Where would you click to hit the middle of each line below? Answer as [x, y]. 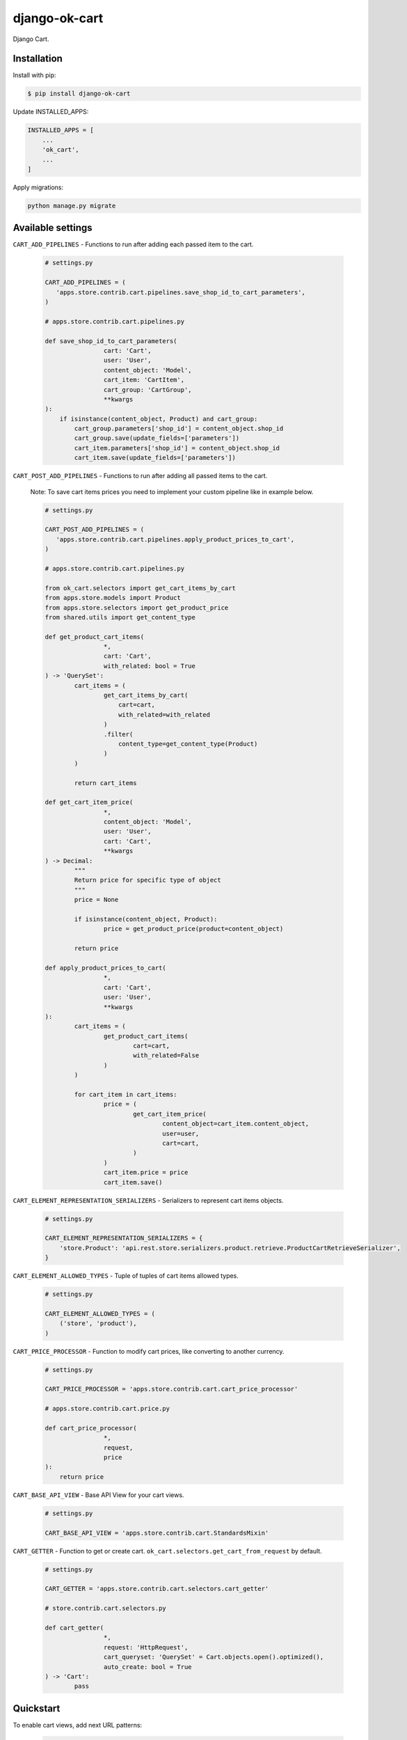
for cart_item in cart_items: [126, 1095]
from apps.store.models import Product [113, 598]
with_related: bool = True [150, 666]
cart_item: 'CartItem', [144, 380]
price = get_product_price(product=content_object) [193, 929]
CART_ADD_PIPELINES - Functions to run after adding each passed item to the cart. [133, 244]
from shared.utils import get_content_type [120, 617]
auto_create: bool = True [147, 1667]
